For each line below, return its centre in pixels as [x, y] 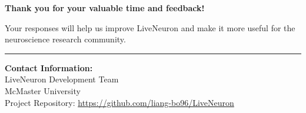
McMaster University [43, 90]
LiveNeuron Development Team [62, 79]
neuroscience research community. [65, 39]
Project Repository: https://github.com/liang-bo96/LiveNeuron [119, 102]
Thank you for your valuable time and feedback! [105, 8]
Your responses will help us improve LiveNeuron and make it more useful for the [150, 27]
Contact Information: [49, 67]
